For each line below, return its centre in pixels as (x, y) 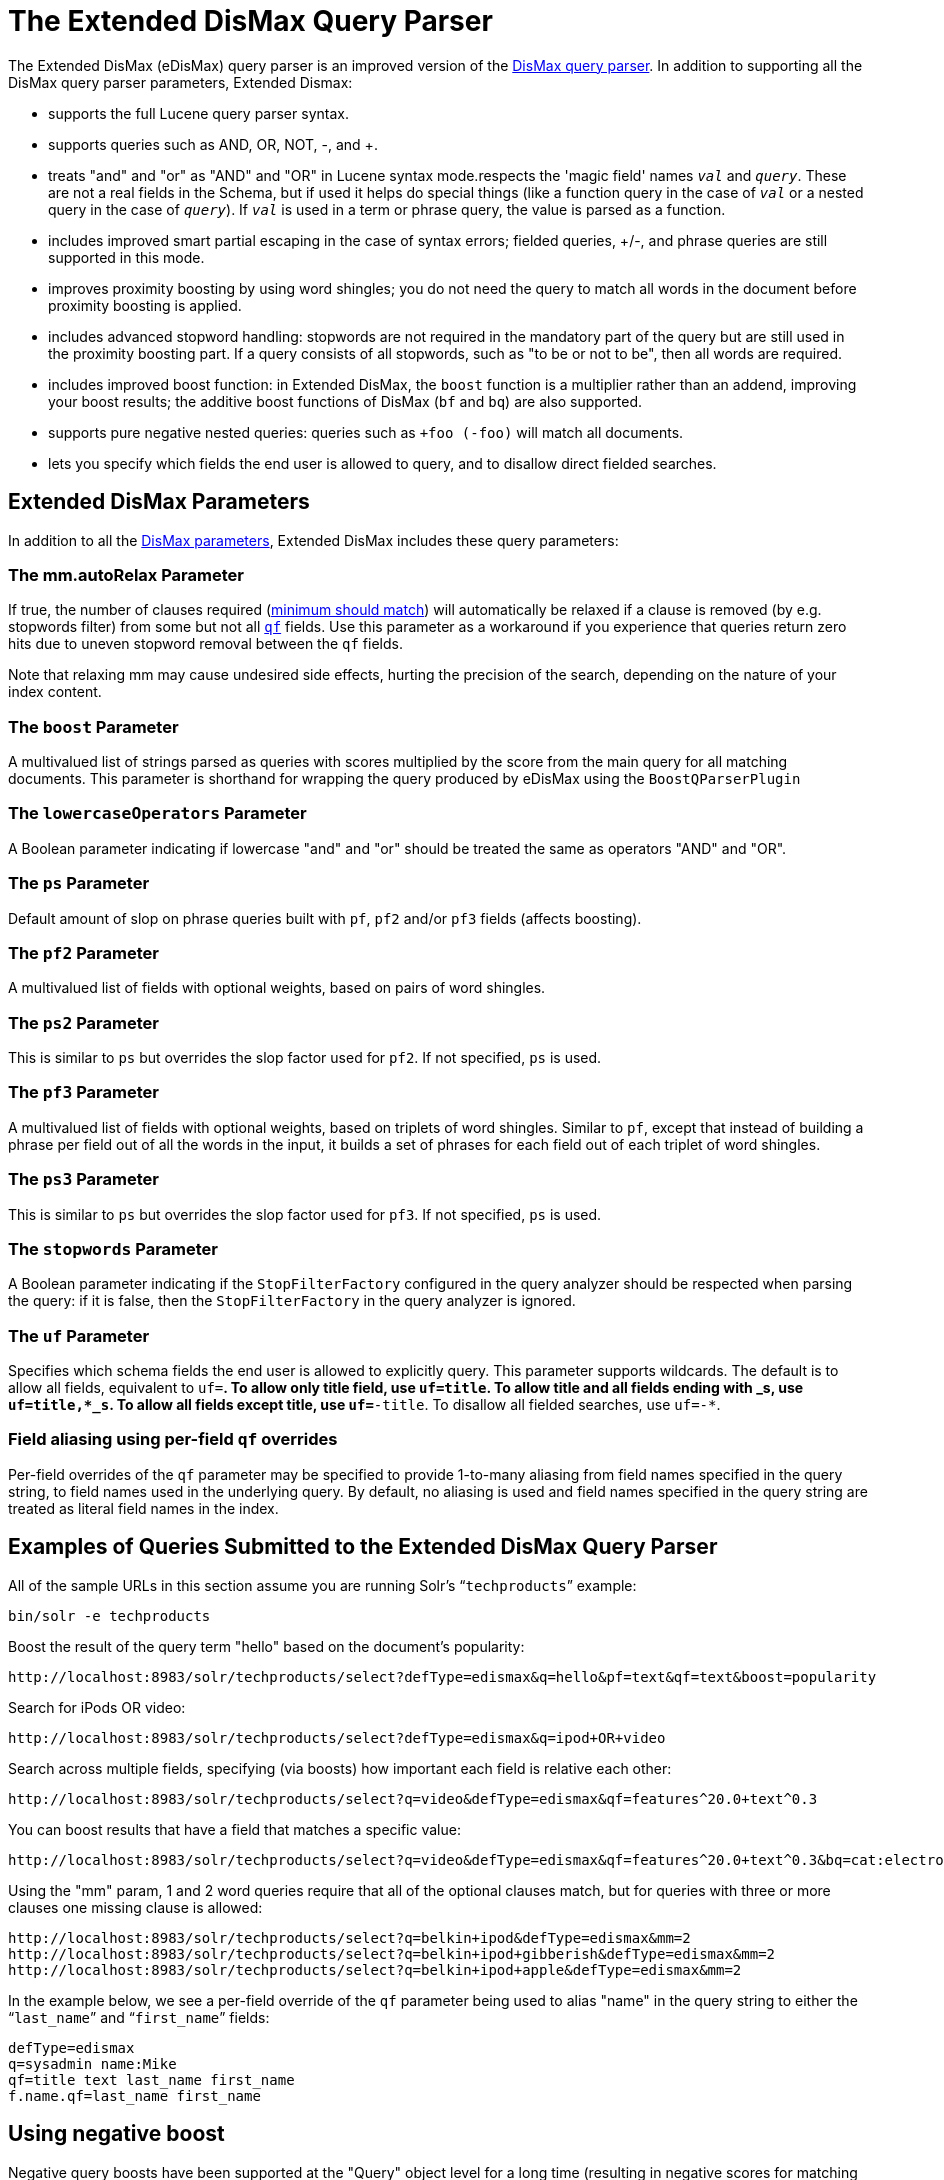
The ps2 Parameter (83, 1022)
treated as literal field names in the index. (143, 1508)
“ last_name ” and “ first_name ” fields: (139, 2017)
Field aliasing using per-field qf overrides (173, 1439)
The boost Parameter (93, 726)
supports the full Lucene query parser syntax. (198, 113)
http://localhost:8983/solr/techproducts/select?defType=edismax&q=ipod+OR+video (337, 1737)
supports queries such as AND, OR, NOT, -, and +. (213, 144)
